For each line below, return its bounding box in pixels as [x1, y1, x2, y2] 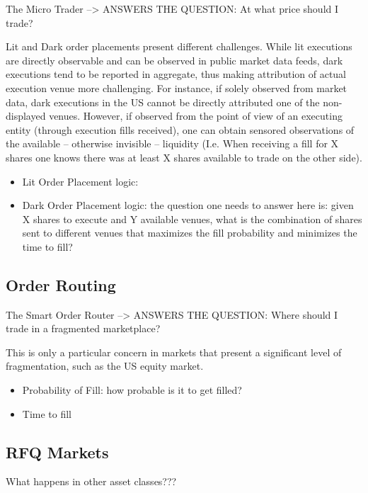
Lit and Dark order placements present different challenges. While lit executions [6, 39, 352, 54]
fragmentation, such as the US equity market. [6, 358, 204, 373]
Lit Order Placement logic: [22, 174, 139, 188]
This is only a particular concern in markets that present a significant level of [6, 344, 342, 359]
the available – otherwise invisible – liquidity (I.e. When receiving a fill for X [6, 136, 339, 151]
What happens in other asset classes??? [6, 474, 177, 489]
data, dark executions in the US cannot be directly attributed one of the [6, 94, 320, 109]
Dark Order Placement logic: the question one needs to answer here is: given [22, 198, 354, 212]
